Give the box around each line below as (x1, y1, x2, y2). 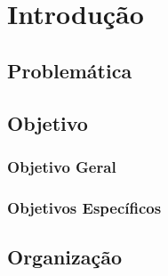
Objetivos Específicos (7, 196, 162, 218)
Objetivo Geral (7, 155, 116, 177)
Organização (7, 243, 123, 271)
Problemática (7, 56, 132, 84)
